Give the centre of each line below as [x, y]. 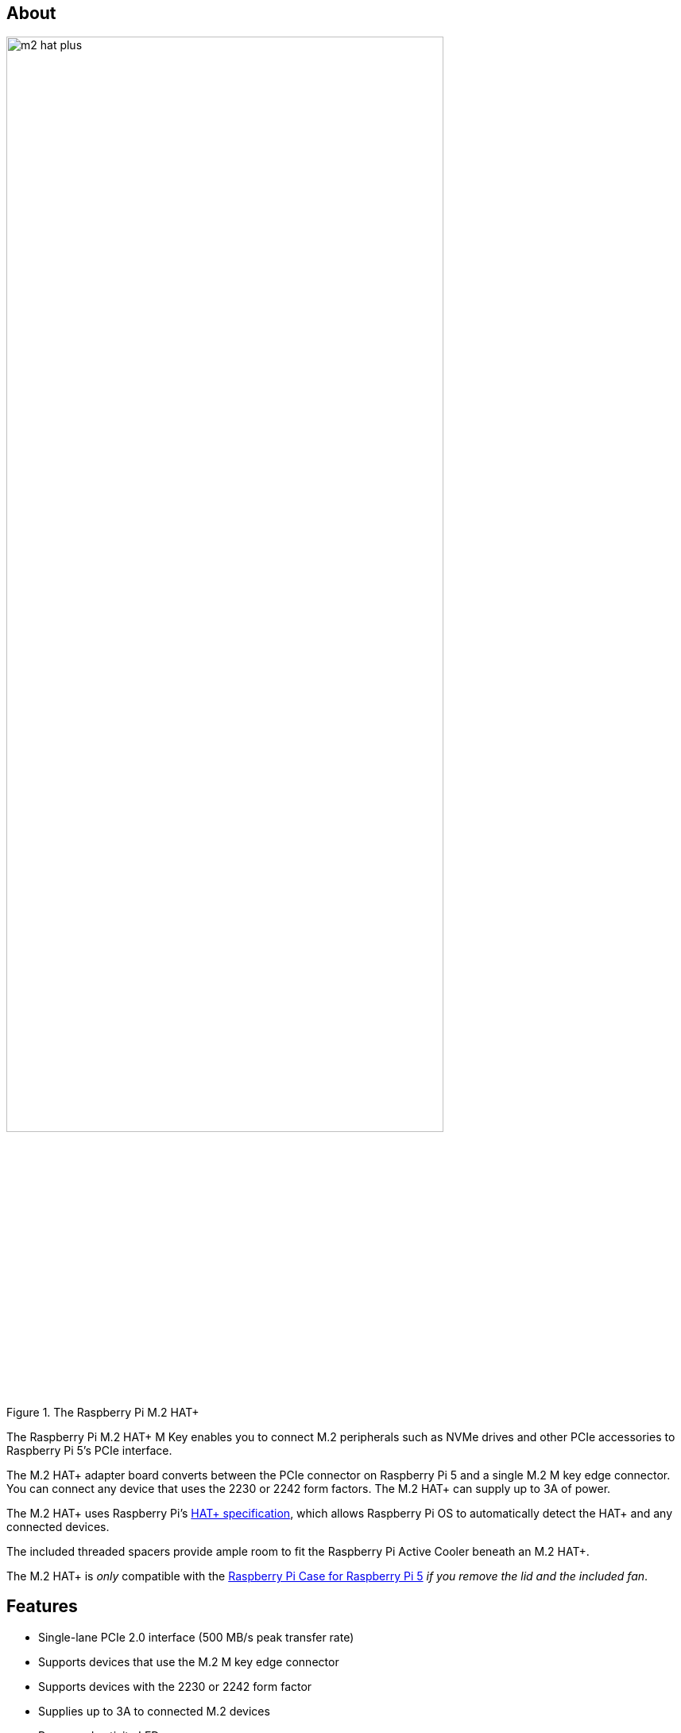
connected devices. [58, 1527]
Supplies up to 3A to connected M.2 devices [154, 1711]
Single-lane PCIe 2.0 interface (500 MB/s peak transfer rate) [196, 1637]
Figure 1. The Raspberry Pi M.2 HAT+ [103, 1413]
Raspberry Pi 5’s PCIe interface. [89, 1451]
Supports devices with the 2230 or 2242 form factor [175, 1686]
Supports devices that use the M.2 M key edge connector [189, 1661]
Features [42, 1607]
